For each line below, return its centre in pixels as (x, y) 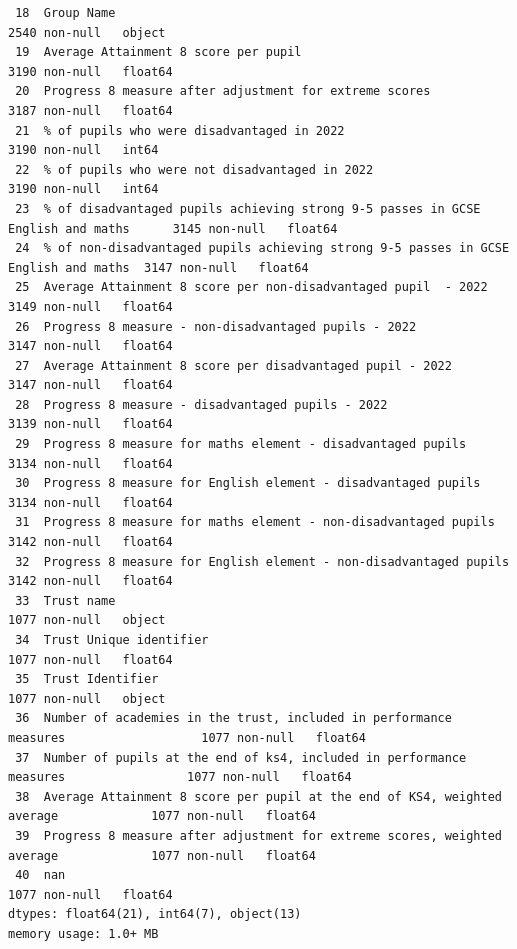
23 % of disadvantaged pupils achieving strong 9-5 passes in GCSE (248, 208)
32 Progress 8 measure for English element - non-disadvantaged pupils (262, 561)
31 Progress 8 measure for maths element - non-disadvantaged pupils (255, 522)
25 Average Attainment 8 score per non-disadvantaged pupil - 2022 (251, 287)
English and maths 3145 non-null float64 (173, 228)
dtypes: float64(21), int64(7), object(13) (155, 914)
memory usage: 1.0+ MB (83, 933)
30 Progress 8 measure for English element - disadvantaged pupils (248, 483)
